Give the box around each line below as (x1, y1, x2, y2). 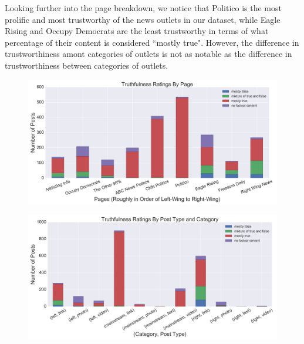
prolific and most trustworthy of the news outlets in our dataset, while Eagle (5, 13, 281, 25)
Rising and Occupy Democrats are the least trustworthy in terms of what (5, 25, 269, 37)
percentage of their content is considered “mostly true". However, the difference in (5, 36, 299, 48)
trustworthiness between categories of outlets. (5, 59, 168, 71)
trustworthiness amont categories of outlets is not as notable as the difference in (5, 48, 292, 60)
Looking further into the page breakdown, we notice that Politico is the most (5, 2, 282, 14)
